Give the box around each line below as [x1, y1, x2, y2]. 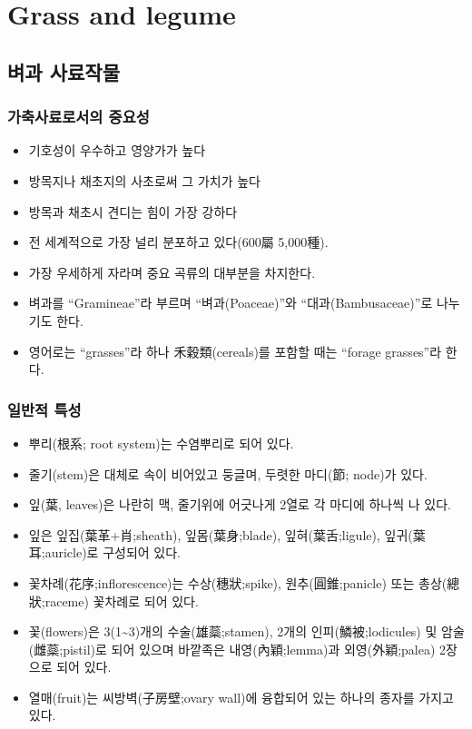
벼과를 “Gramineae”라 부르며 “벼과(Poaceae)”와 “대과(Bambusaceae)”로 [28, 293, 433, 312]
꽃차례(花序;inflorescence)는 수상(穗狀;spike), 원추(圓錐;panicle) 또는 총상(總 [28, 573, 460, 592]
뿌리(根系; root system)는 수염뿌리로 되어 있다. [28, 433, 294, 452]
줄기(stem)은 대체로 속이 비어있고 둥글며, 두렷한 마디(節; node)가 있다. [28, 464, 428, 483]
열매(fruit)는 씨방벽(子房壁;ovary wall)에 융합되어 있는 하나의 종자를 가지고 [28, 687, 454, 706]
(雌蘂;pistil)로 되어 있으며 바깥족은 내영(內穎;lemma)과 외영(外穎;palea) [28, 639, 436, 658]
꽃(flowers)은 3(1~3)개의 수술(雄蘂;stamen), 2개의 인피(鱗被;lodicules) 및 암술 [28, 622, 465, 641]
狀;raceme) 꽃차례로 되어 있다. [28, 591, 199, 610]
